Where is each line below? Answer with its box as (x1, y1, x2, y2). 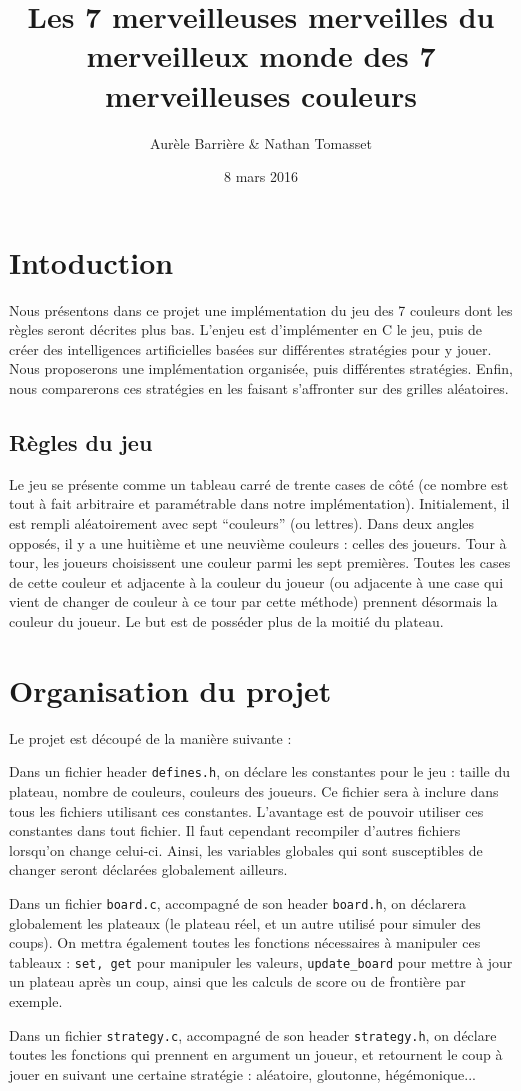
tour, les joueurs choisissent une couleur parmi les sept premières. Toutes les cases (9, 552, 511, 573)
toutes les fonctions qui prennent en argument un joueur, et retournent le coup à (9, 1044, 503, 1065)
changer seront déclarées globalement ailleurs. (9, 859, 288, 880)
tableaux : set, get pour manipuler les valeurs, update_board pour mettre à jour (9, 951, 513, 972)
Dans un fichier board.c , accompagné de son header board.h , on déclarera (9, 892, 466, 913)
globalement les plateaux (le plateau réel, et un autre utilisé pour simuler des (9, 912, 481, 933)
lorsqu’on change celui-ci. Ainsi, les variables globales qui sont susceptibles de (9, 839, 483, 860)
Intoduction (9, 241, 174, 282)
